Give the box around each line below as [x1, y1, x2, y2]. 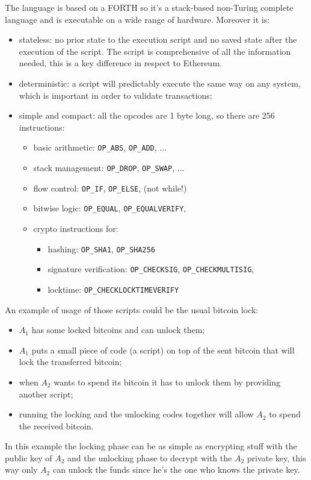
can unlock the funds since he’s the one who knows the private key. [52, 463, 300, 476]
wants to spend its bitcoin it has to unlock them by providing [54, 375, 281, 388]
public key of [5, 451, 52, 464]
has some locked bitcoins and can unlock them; [31, 323, 205, 336]
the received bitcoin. [19, 419, 94, 432]
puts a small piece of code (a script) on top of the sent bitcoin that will [31, 343, 295, 356]
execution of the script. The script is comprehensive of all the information [19, 45, 291, 57]
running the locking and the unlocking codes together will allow [19, 408, 254, 420]
